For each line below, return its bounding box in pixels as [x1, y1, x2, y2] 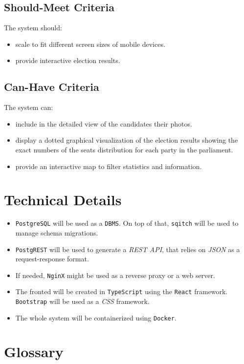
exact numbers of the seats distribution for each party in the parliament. [15, 144, 233, 154]
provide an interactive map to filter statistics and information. [15, 161, 202, 171]
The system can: [4, 102, 53, 112]
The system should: [4, 22, 62, 33]
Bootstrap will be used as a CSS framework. [15, 296, 150, 306]
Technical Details [4, 190, 122, 210]
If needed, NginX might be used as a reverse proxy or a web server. [15, 270, 215, 280]
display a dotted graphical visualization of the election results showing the [15, 135, 238, 145]
